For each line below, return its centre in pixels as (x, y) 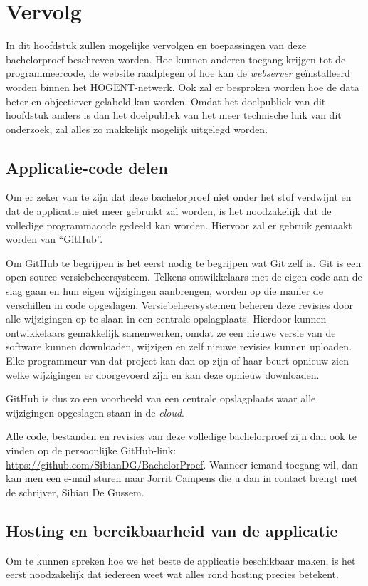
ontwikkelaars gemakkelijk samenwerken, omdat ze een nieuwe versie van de (171, 332)
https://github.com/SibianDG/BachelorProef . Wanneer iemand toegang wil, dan (182, 464)
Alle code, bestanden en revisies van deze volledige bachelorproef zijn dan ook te (182, 436)
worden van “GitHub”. (54, 239)
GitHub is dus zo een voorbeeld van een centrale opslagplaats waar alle (161, 398)
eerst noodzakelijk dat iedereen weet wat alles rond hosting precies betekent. (172, 574)
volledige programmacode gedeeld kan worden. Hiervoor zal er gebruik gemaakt (179, 225)
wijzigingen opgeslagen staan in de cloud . (95, 412)
